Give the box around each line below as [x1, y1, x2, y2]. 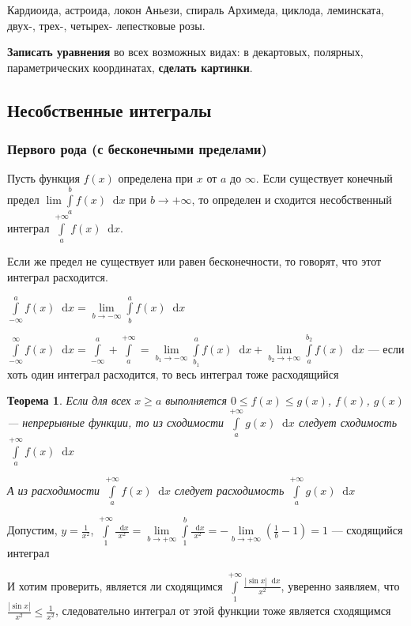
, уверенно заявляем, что [281, 577, 400, 594]
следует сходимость [298, 413, 398, 430]
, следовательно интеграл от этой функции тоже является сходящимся [55, 602, 391, 619]
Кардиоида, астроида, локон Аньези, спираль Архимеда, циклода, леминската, [7, 2, 384, 17]
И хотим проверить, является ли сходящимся [7, 577, 223, 594]
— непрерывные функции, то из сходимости [7, 413, 224, 430]
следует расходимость [175, 481, 285, 498]
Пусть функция [7, 170, 80, 187]
